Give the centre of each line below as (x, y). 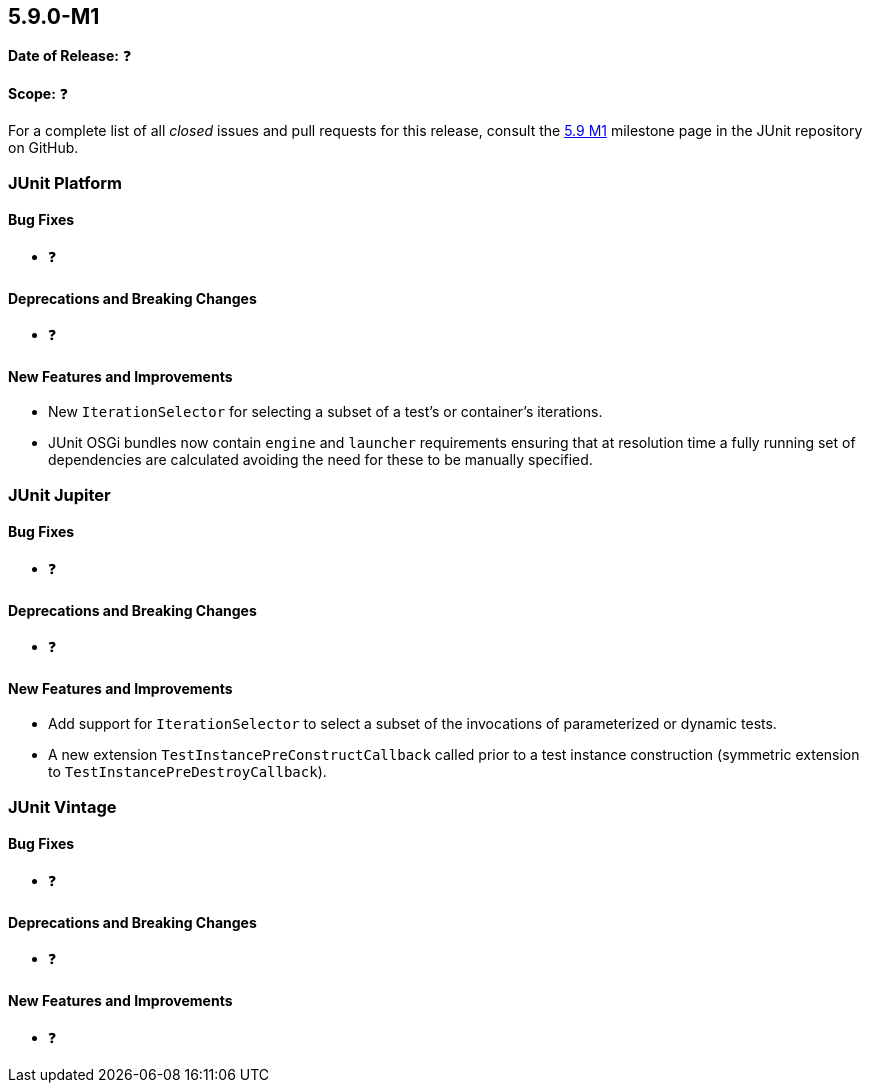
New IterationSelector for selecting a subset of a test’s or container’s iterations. (325, 412)
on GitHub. (43, 148)
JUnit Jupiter (59, 494)
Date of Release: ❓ (70, 56)
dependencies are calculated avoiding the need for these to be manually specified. (320, 460)
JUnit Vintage (62, 806)
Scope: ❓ (38, 94)
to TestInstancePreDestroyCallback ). (187, 772)
